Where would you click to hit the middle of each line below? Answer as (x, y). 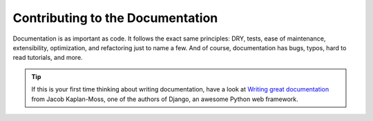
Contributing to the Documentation (115, 18)
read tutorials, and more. (48, 58)
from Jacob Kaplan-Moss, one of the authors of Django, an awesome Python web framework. (165, 99)
